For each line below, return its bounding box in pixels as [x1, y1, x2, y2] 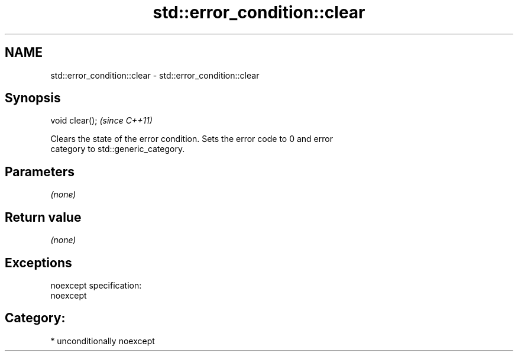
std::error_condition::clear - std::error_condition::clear [50, 70, 260, 80]
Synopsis [5, 90, 61, 106]
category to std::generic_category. [50, 144, 185, 154]
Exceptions [5, 255, 72, 270]
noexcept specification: [50, 280, 142, 290]
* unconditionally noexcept [50, 335, 155, 346]
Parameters [5, 164, 75, 179]
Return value [5, 209, 82, 225]
